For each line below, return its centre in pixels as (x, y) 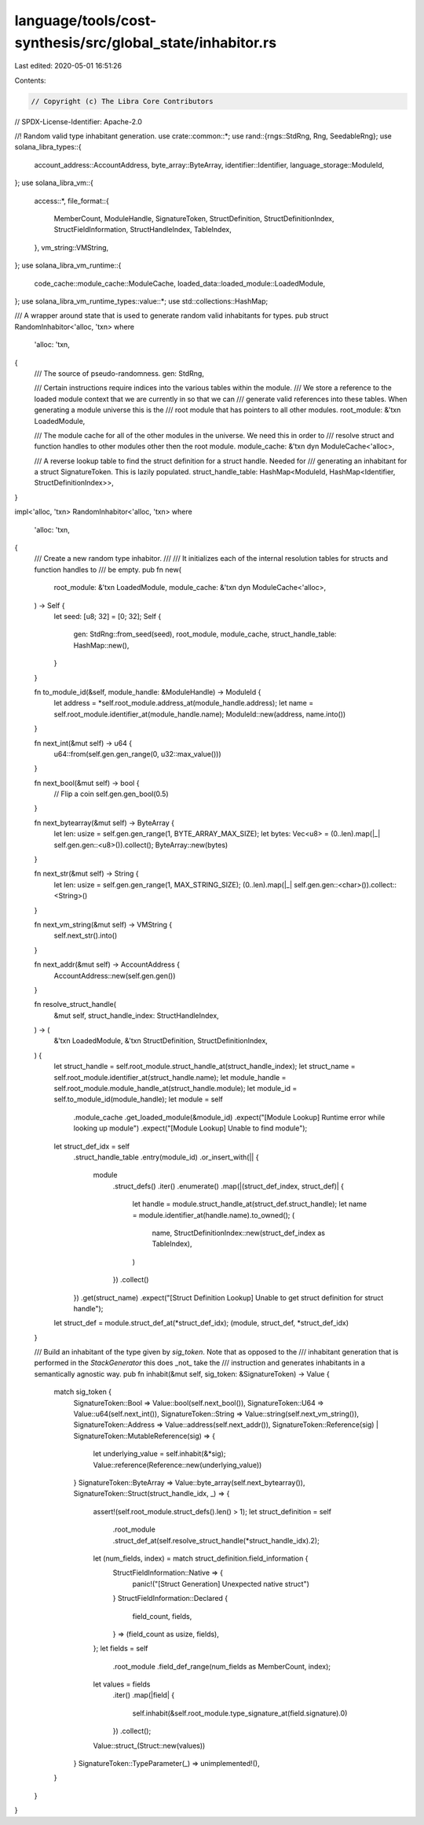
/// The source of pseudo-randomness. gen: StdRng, (119, 373)
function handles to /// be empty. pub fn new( (108, 570)
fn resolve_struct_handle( (75, 1005)
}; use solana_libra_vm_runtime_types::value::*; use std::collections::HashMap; (141, 301)
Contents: (30, 80)
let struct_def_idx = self (91, 1146)
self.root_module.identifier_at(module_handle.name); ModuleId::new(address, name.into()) (200, 714)
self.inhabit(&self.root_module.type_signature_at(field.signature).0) (240, 1713)
